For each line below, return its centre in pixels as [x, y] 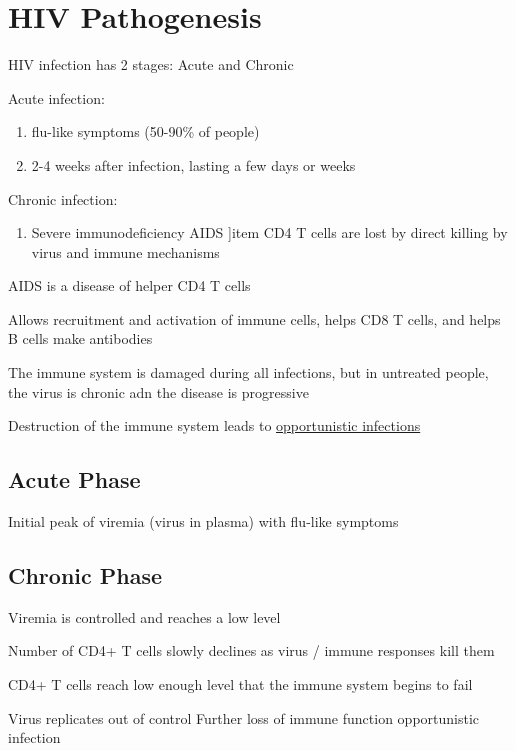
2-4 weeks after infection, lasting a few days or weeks [193, 164]
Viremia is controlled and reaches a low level [144, 616]
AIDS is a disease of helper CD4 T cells [129, 285]
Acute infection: [56, 97]
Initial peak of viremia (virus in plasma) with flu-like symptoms [203, 521]
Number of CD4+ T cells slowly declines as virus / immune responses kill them [251, 650]
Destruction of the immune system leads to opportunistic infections [214, 425]
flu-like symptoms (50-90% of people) [145, 131]
